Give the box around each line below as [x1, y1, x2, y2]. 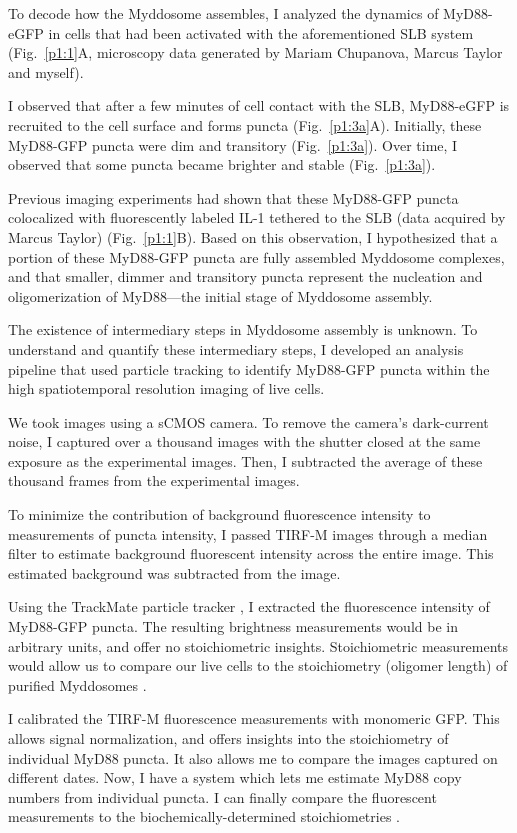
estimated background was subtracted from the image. [8, 562, 341, 583]
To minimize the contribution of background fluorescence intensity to [8, 504, 431, 525]
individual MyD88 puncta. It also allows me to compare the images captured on [8, 747, 498, 768]
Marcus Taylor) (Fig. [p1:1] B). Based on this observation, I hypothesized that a [8, 226, 498, 247]
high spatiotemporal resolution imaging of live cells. [8, 378, 325, 399]
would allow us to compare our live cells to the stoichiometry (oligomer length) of [8, 655, 508, 676]
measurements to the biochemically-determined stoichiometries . [8, 806, 400, 827]
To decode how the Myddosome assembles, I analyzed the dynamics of [8, 3, 439, 23]
